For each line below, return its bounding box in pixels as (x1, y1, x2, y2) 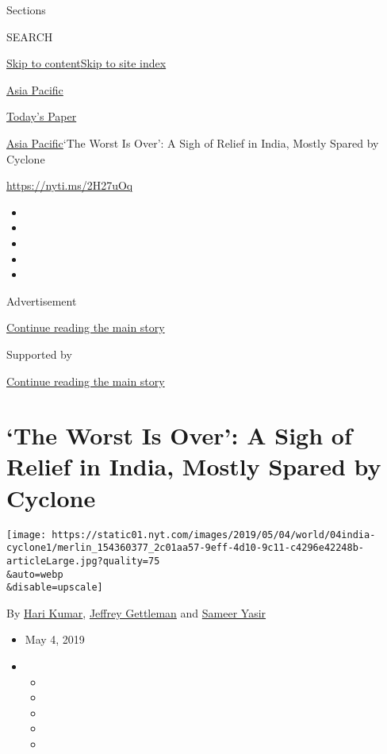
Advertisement (6, 292, 77, 309)
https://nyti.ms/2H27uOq (6, 177, 133, 194)
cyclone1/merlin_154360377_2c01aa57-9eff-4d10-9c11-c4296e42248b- (6, 542, 365, 554)
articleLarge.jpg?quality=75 (6, 555, 160, 567)
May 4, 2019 (25, 631, 85, 648)
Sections (6, 2, 46, 17)
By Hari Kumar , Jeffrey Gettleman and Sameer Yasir (6, 604, 266, 621)
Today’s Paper (6, 108, 77, 125)
